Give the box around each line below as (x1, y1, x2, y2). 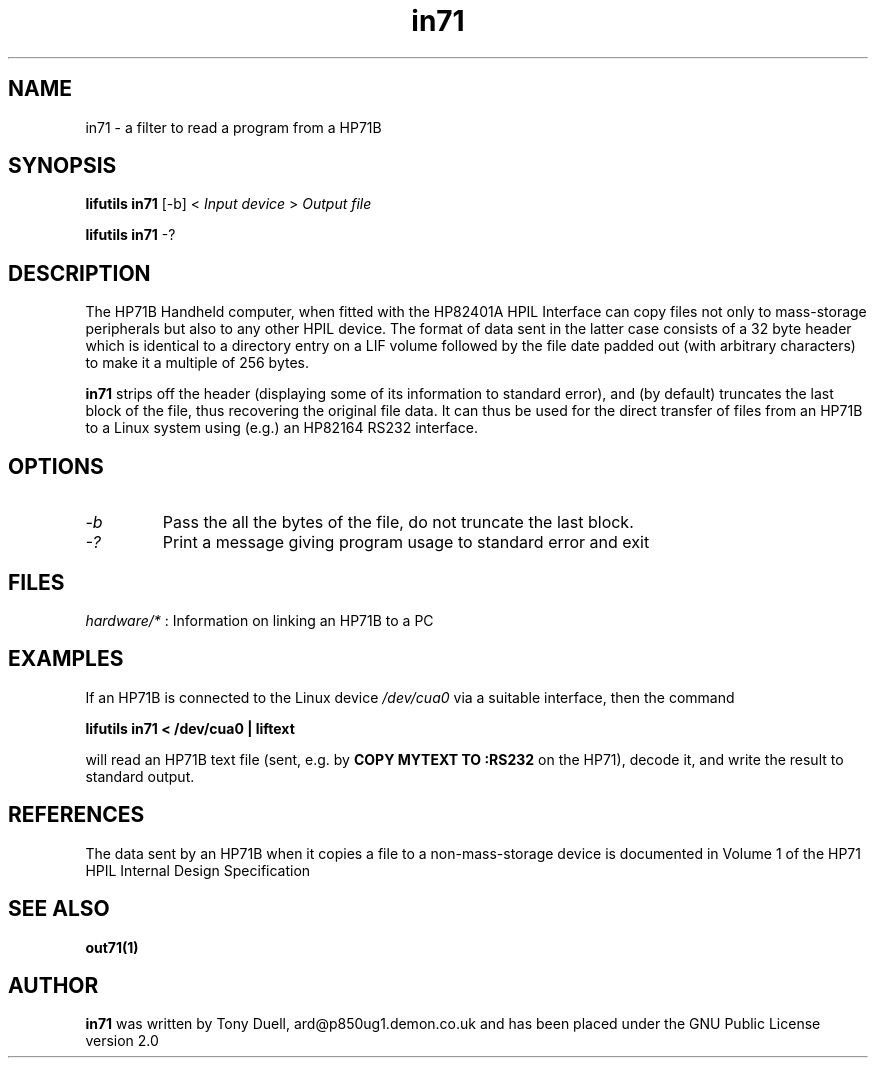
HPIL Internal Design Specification (85, 861, 311, 879)
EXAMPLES (8, 646, 124, 672)
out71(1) (85, 938, 139, 956)
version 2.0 (85, 1032, 159, 1050)
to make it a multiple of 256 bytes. (85, 354, 310, 372)
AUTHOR (8, 972, 99, 998)
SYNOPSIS (8, 153, 117, 179)
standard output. (85, 767, 195, 785)
